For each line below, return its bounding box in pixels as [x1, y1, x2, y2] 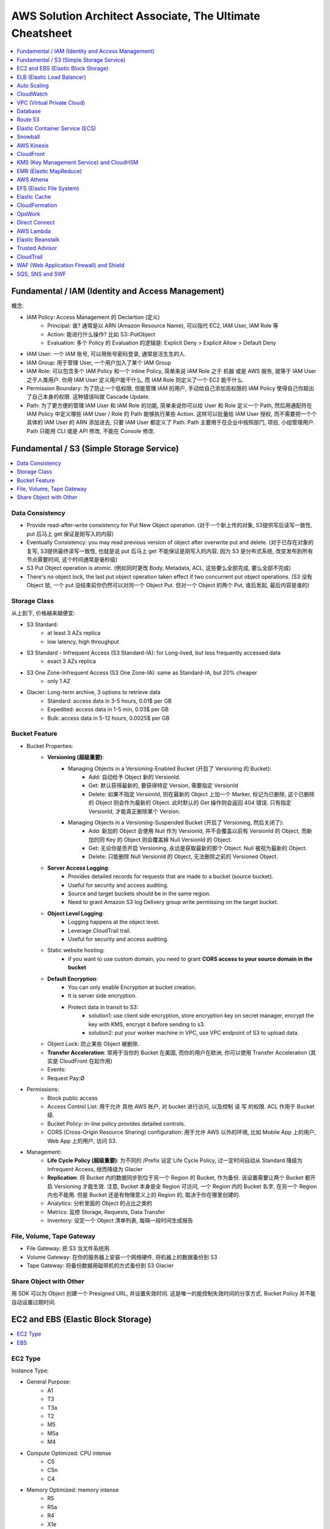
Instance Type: [11, 1367, 49, 1374]
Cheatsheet [11, 26, 73, 40]
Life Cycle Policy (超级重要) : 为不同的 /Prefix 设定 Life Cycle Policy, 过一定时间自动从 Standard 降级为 [47, 1157, 302, 1164]
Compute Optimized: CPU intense [26, 1449, 112, 1457]
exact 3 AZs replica [47, 657, 96, 665]
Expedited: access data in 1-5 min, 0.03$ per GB [47, 706, 169, 713]
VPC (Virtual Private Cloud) [16, 98, 86, 106]
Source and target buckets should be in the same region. [68, 890, 211, 897]
